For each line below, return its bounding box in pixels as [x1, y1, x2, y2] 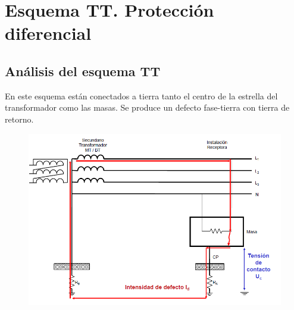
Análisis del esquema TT [5, 61, 161, 80]
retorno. [5, 112, 34, 125]
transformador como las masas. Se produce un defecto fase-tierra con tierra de [5, 101, 290, 114]
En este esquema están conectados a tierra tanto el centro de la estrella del [5, 89, 278, 102]
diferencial [5, 21, 92, 45]
